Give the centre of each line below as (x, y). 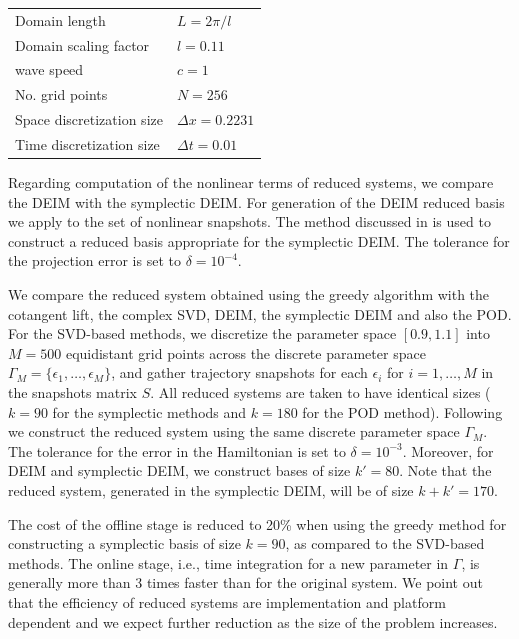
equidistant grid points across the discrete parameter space (245, 352)
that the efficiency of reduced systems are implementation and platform (227, 601)
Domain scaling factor (82, 44)
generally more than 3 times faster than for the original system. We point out (245, 582)
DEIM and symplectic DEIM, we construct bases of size (179, 470)
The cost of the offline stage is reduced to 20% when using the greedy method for (257, 523)
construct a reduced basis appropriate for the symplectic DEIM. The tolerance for (259, 240)
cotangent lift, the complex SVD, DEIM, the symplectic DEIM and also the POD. (260, 313)
